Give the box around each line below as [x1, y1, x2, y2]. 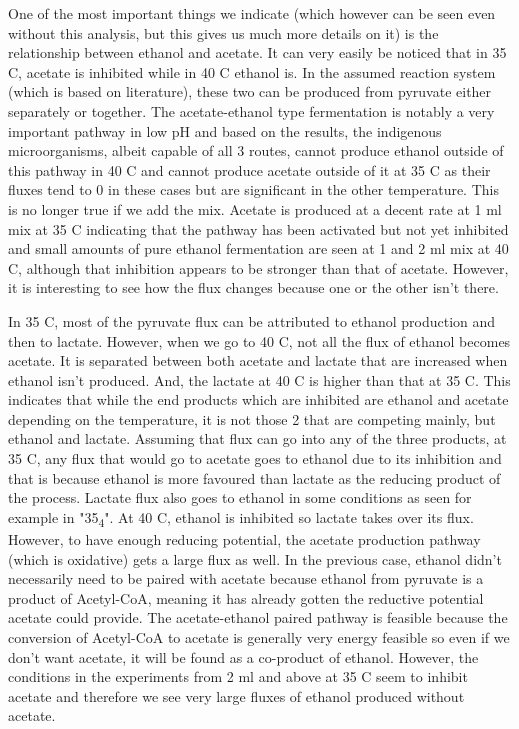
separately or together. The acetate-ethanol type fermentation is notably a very [8, 100, 495, 121]
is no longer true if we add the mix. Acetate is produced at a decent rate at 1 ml [8, 198, 502, 219]
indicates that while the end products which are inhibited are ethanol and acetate [8, 389, 509, 410]
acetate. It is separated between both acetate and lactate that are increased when [8, 350, 508, 371]
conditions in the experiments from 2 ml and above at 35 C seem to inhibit [8, 666, 468, 687]
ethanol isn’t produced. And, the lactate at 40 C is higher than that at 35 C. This [8, 369, 511, 390]
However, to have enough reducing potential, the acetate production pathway [8, 528, 481, 549]
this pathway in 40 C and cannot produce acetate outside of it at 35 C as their [8, 159, 491, 180]
